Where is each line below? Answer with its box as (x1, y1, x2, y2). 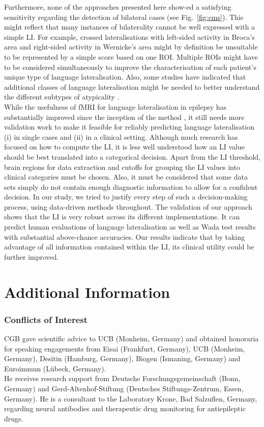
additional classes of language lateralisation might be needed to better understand (4, 81, 260, 92)
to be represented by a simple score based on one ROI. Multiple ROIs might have (4, 51, 258, 62)
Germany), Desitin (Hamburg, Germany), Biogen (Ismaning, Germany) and (4, 353, 241, 364)
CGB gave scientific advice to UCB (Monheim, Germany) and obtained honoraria (4, 333, 259, 344)
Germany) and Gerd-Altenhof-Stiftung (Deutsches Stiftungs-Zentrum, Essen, (4, 383, 244, 393)
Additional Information (4, 281, 170, 302)
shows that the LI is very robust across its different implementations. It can (4, 211, 240, 222)
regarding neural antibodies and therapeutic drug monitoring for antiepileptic (4, 403, 246, 414)
